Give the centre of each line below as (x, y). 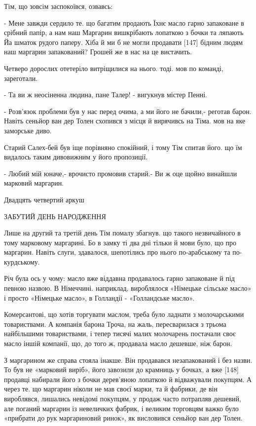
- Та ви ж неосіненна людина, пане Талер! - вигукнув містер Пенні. (106, 95)
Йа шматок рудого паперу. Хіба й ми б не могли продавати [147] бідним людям (124, 42)
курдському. (22, 261)
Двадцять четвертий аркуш (44, 199)
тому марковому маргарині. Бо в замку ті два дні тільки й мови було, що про (120, 242)
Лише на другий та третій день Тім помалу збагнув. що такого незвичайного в (122, 233)
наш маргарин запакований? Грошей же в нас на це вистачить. (98, 52)
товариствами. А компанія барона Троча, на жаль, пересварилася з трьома (115, 324)
